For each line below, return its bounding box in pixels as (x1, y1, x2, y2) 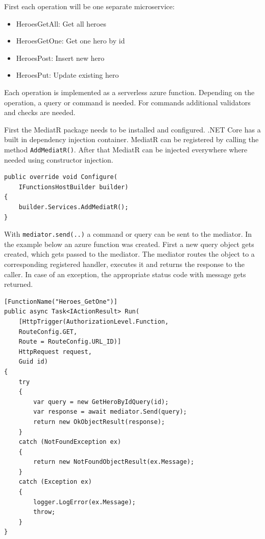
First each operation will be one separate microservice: (4, 1, 175, 11)
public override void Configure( (4, 173, 117, 181)
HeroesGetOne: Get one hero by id (16, 35, 125, 46)
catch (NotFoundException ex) (18, 438, 122, 446)
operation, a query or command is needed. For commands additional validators (4, 97, 251, 107)
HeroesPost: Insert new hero (16, 52, 105, 63)
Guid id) (18, 358, 48, 366)
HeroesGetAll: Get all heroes (16, 18, 106, 29)
